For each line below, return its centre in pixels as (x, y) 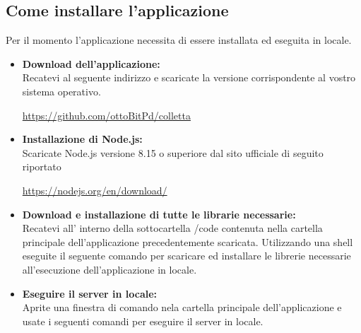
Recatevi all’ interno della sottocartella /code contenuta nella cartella (172, 228)
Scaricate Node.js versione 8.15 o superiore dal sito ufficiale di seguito (173, 152)
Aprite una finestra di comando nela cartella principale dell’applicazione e (182, 307)
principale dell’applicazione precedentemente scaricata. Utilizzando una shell (188, 241)
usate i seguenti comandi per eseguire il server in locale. (143, 321)
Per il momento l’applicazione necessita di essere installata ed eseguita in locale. (179, 40)
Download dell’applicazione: (91, 63)
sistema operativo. (61, 91)
